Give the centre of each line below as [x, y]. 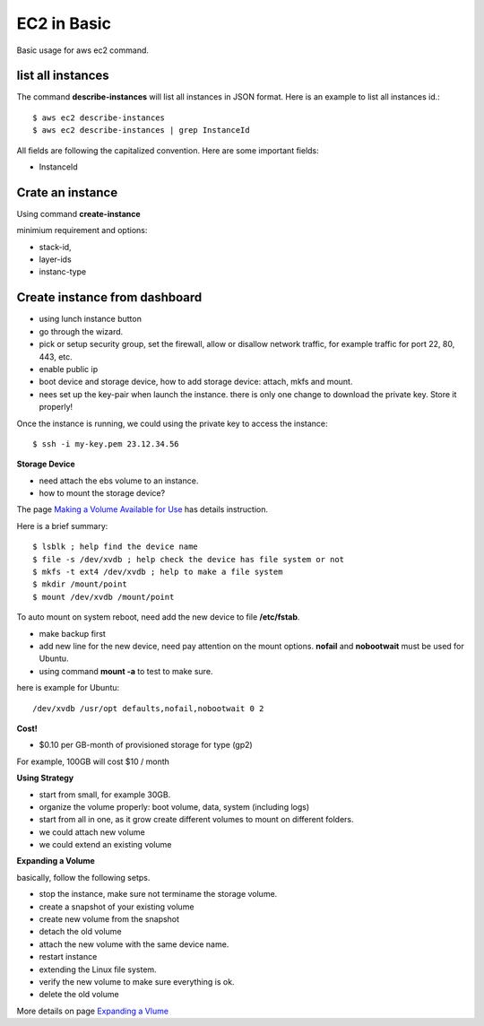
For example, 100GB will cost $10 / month [93, 761]
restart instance [68, 957]
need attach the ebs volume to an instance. [119, 481]
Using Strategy [45, 778]
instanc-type [63, 272]
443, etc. [56, 356]
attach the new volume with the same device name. [134, 944]
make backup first [73, 633]
